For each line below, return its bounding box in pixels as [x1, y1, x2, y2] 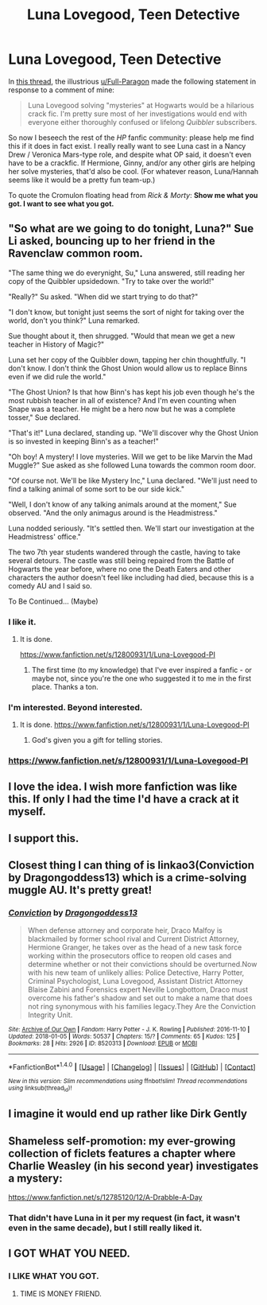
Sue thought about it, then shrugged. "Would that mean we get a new [8, 331, 236, 340]
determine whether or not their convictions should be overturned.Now [27, 959, 257, 969]
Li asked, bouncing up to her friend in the [8, 235, 216, 248]
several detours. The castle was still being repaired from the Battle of [8, 555, 234, 565]
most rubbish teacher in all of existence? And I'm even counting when [8, 395, 237, 405]
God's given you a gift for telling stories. [31, 736, 163, 745]
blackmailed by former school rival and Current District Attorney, [27, 934, 239, 943]
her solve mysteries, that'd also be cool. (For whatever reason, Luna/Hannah [8, 166, 259, 176]
